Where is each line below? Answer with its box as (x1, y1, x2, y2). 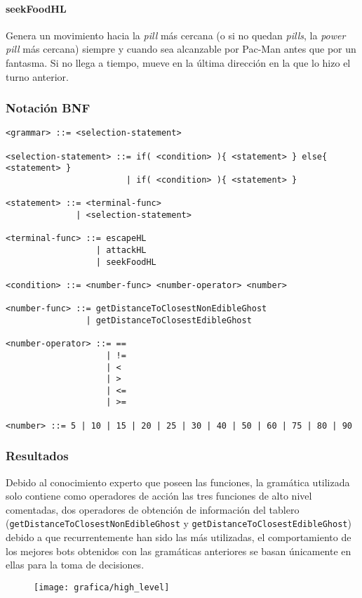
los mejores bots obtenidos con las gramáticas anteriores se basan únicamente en (6, 543, 351, 558)
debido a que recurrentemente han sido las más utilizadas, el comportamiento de (6, 530, 351, 545)
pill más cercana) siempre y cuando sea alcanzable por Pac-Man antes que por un (6, 41, 356, 56)
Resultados (6, 447, 69, 464)
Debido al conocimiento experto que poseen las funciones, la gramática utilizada (6, 474, 350, 489)
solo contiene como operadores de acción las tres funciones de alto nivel (6, 488, 312, 503)
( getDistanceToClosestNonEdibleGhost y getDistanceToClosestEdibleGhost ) (6, 516, 351, 531)
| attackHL (95, 245, 147, 255)
